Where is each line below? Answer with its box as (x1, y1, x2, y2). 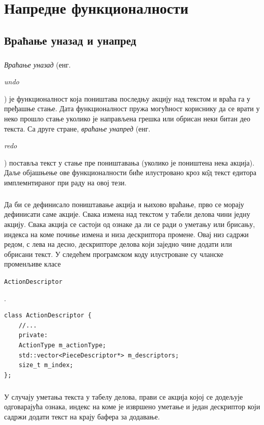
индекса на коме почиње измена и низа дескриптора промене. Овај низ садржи (4, 228, 249, 239)
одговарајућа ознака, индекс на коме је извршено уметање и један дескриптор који (4, 401, 260, 412)
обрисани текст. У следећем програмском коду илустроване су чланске (4, 248, 224, 259)
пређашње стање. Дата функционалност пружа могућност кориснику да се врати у (4, 103, 260, 114)
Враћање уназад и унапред (4, 32, 136, 48)
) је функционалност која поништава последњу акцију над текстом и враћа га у (4, 93, 251, 104)
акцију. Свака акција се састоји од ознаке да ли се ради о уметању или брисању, (4, 219, 255, 230)
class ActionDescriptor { (4, 312, 92, 319)
